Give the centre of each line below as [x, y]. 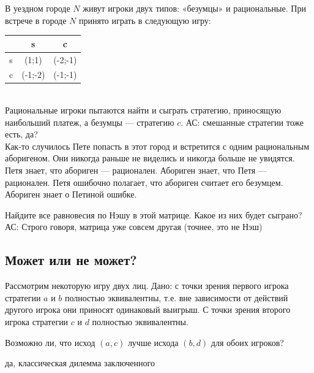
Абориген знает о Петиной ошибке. [71, 194]
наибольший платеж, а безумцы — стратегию [90, 122]
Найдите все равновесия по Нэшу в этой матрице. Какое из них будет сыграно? [154, 214]
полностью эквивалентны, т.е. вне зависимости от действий [176, 297]
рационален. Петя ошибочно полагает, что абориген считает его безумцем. [144, 182]
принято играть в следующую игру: [145, 20]
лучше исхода [153, 342]
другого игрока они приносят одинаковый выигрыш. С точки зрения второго [148, 310]
